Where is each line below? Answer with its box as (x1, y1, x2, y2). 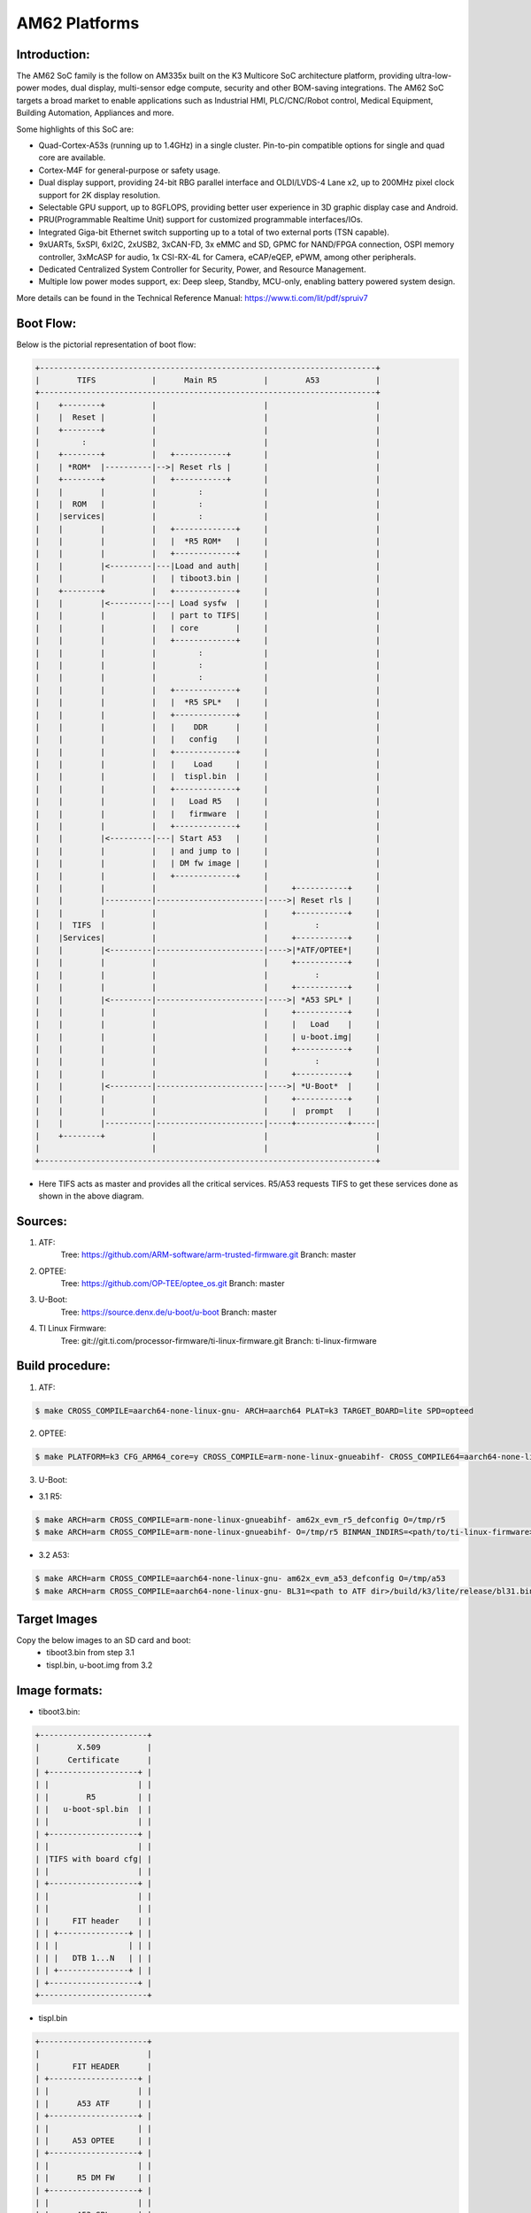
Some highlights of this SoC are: (16, 124, 135, 135)
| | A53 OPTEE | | (35, 2136, 152, 2146)
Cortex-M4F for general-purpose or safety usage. (38, 165, 221, 175)
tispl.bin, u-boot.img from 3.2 (46, 1660, 153, 1670)
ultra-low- (414, 71, 452, 81)
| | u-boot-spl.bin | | (35, 1804, 152, 1815)
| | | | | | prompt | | (35, 1106, 381, 1116)
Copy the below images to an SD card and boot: (16, 1635, 191, 1646)
